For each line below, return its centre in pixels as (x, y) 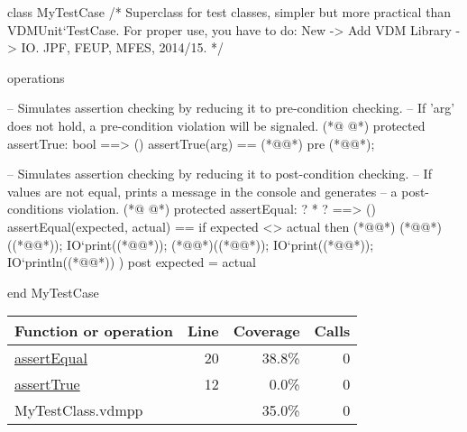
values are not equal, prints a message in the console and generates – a (202, 191)
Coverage (266, 331)
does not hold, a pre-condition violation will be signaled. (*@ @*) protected (216, 125)
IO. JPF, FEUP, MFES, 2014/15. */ (122, 47)
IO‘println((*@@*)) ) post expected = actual (132, 262)
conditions (36, 209)
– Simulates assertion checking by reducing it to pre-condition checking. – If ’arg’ (231, 108)
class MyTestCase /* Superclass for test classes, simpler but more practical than (229, 12)
